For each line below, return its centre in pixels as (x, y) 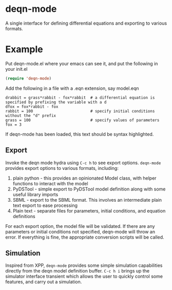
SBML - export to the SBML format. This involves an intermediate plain (87, 200)
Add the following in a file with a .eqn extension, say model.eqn (72, 88)
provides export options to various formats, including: (62, 168)
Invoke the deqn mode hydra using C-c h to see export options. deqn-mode (83, 163)
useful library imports (35, 194)
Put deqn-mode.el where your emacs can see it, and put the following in (82, 63)
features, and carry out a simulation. (44, 282)
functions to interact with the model (50, 183)
